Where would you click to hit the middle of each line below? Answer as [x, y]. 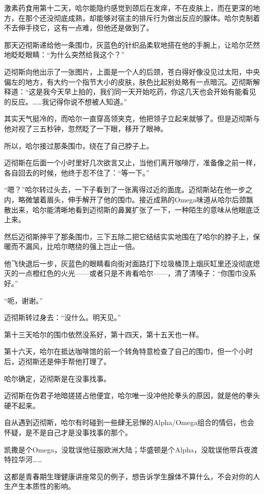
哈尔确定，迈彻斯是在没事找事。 [57, 378]
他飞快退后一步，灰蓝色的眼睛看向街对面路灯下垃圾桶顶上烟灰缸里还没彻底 [128, 263]
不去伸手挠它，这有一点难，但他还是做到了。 [79, 28]
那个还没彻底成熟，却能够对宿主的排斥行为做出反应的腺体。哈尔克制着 [142, 17]
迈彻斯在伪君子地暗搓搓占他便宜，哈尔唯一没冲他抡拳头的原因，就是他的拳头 [132, 395]
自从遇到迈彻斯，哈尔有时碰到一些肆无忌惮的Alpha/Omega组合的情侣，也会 [129, 422]
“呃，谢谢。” [24, 300]
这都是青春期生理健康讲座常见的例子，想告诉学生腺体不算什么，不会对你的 [128, 476]
